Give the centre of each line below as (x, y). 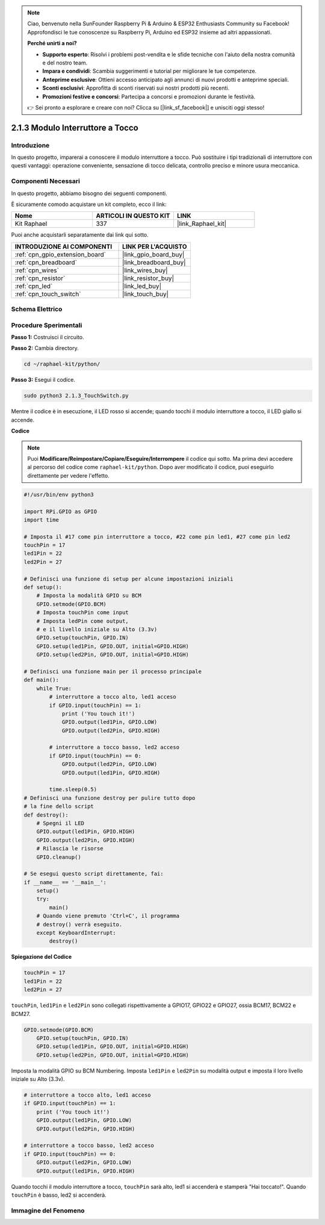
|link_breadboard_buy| (154, 262)
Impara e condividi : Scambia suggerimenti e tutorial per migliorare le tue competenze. (150, 71)
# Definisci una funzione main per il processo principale (113, 671)
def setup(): (43, 588)
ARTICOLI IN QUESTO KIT (133, 216)
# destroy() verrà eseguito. (79, 924)
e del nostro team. (65, 63)
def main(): (42, 680)
